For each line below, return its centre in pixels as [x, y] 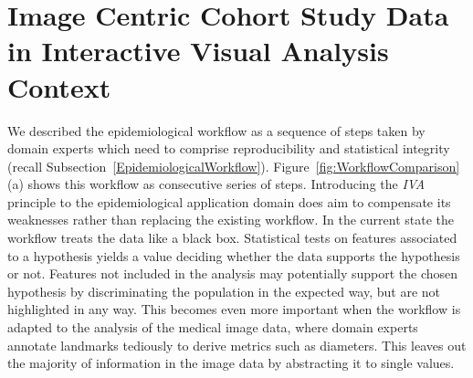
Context [59, 86]
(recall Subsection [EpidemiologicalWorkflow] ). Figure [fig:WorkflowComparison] [234, 166]
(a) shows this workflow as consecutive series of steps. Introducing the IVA [216, 184]
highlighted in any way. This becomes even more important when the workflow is [234, 309]
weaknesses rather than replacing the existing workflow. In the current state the [231, 220]
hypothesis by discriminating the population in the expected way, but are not [224, 291]
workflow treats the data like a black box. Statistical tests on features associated [232, 238]
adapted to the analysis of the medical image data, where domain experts [213, 327]
